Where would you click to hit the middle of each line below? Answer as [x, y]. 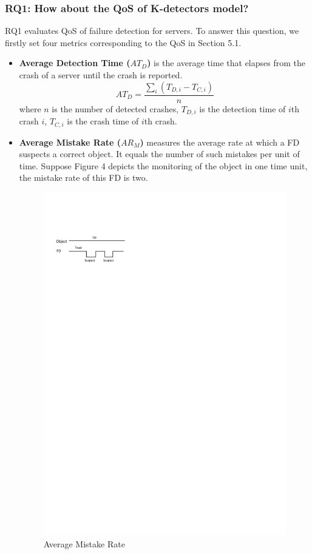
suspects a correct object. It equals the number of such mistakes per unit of [159, 154]
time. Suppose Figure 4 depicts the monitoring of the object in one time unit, [163, 165]
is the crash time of [103, 121]
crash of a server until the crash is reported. [101, 75]
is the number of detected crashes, [115, 108]
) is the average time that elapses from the [226, 63]
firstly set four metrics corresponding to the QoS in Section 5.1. [123, 42]
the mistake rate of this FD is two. [83, 177]
